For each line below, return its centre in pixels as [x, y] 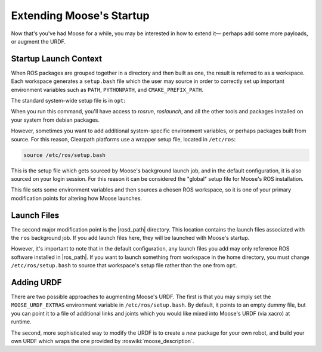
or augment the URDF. [38, 41]
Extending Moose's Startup [80, 16]
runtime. [21, 322]
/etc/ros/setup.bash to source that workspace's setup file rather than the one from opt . [124, 265]
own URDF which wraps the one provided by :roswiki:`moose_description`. [103, 341]
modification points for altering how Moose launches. [77, 198]
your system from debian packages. [55, 120]
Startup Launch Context [57, 59]
